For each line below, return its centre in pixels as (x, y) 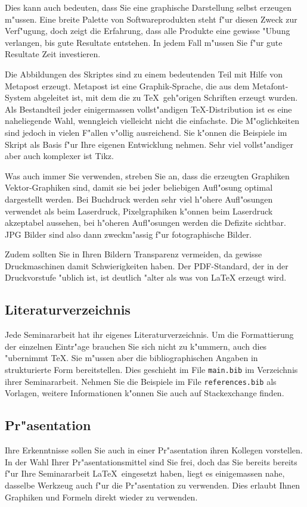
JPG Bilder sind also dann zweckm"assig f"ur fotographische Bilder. (128, 234)
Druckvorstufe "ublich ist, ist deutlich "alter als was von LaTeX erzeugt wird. (146, 277)
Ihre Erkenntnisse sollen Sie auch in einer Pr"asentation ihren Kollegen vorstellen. (154, 450)
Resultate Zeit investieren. (53, 54)
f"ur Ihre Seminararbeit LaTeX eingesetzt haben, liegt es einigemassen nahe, (145, 473)
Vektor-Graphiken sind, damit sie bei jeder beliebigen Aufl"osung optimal (139, 187)
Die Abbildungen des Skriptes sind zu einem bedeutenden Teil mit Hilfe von (144, 74)
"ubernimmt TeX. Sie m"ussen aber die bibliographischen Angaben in (131, 358)
